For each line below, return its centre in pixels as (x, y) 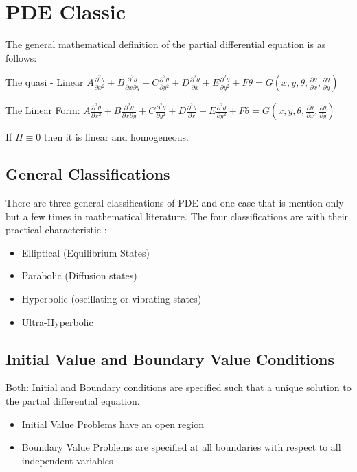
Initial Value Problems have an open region (113, 424)
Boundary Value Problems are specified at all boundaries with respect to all (181, 447)
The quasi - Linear (45, 82)
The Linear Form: (43, 110)
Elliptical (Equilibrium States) (85, 252)
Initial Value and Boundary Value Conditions (170, 358)
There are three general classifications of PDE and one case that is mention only (175, 203)
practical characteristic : (56, 229)
